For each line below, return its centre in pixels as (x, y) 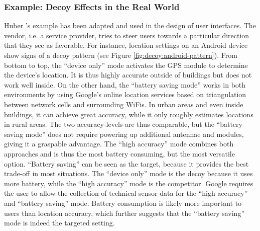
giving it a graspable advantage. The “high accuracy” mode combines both (119, 144)
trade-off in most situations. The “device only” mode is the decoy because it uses (128, 173)
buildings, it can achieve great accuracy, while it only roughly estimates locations (129, 114)
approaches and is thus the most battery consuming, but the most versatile (119, 153)
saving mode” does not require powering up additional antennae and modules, (124, 134)
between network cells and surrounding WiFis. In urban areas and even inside (124, 104)
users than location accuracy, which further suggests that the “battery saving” (124, 213)
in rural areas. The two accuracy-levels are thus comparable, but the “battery (123, 124)
